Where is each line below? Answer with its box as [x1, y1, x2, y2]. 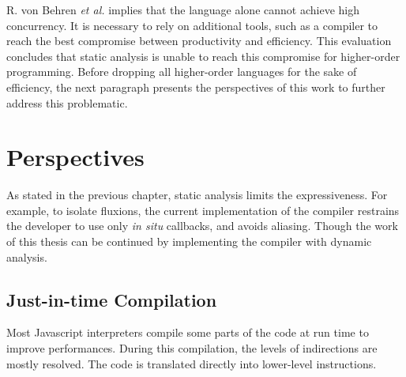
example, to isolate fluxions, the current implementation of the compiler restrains [6, 202, 400, 218]
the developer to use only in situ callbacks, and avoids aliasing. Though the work [6, 217, 398, 234]
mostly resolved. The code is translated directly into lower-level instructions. [6, 355, 377, 371]
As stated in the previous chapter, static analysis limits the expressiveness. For [6, 187, 388, 203]
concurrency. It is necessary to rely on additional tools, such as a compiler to [6, 17, 378, 33]
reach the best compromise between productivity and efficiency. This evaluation [6, 32, 392, 49]
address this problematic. [6, 94, 128, 111]
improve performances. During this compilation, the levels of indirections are [6, 340, 378, 356]
